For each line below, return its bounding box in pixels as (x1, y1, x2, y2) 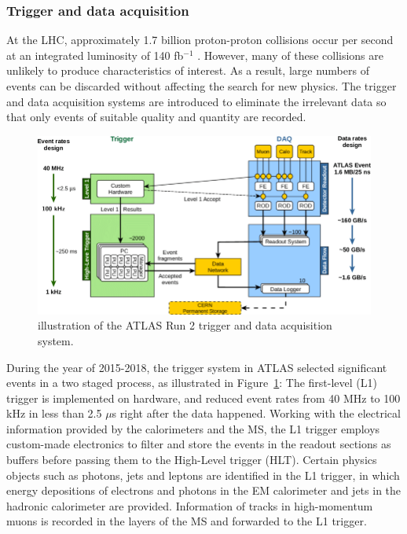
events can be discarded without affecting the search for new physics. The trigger (6, 78, 397, 94)
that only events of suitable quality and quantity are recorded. (6, 109, 306, 125)
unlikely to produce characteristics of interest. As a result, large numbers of (6, 62, 369, 79)
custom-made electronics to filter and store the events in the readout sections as (6, 436, 391, 452)
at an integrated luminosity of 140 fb (6, 46, 184, 63)
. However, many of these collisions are (197, 46, 383, 63)
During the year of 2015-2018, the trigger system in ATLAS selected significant (6, 359, 387, 375)
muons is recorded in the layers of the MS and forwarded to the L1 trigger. (6, 513, 367, 529)
